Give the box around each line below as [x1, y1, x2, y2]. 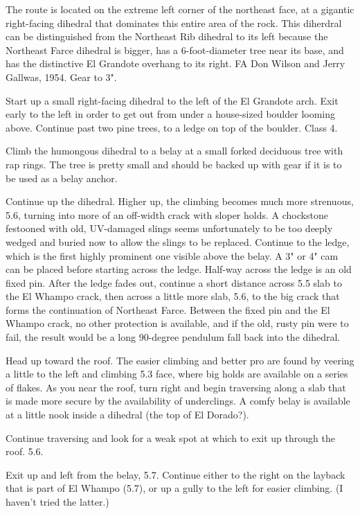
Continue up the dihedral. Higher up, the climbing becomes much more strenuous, [6, 194, 354, 209]
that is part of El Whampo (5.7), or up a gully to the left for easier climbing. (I [6, 481, 343, 495]
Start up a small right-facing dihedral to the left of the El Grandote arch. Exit [6, 93, 339, 107]
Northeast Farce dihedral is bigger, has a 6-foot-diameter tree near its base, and [6, 42, 344, 57]
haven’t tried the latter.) [6, 495, 109, 508]
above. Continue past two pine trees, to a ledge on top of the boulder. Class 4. [6, 120, 338, 134]
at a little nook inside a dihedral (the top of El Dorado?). [6, 407, 249, 422]
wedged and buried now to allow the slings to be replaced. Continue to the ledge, [6, 234, 350, 249]
